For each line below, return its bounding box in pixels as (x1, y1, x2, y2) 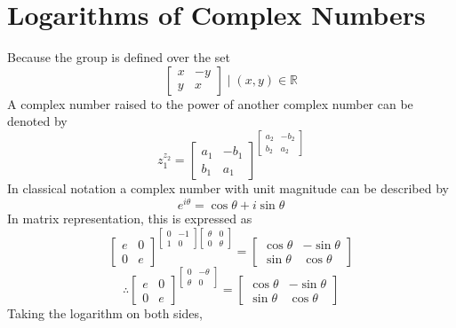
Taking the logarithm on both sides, (7, 304, 203, 323)
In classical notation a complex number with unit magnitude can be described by (7, 179, 449, 198)
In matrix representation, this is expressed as (7, 209, 252, 228)
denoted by (7, 112, 68, 130)
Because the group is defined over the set (7, 48, 230, 66)
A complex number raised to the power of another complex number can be (7, 94, 413, 113)
